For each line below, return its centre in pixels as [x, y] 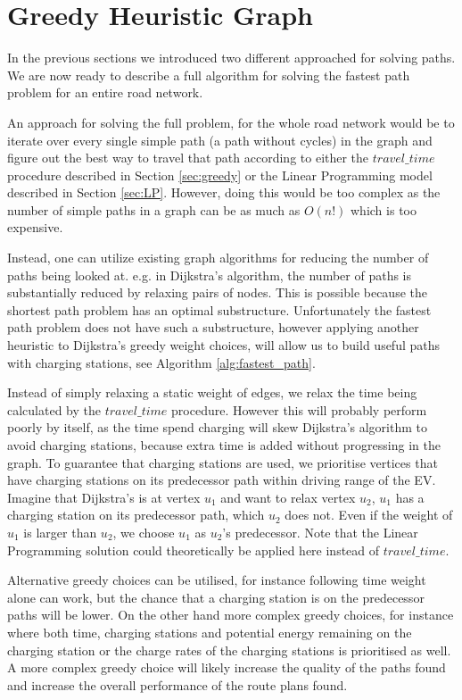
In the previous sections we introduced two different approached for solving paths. [231, 58]
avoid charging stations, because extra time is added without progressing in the [224, 445]
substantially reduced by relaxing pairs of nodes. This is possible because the [217, 292]
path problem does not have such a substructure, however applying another [213, 327]
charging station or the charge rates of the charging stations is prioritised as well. [229, 650]
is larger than [60, 532]
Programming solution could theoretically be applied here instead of [194, 550]
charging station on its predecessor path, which [136, 515]
